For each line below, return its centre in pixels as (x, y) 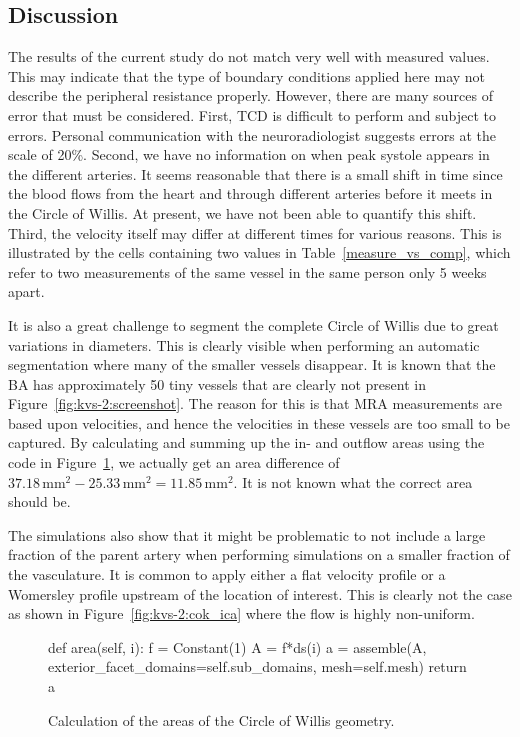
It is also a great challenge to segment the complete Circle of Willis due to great (253, 324)
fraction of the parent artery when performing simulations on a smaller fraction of (259, 554)
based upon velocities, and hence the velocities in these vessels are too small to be (259, 422)
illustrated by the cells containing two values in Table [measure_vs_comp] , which (259, 252)
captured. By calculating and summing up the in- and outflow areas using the (246, 442)
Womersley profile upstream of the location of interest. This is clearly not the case (260, 593)
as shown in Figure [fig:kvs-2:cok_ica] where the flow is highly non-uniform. (241, 613)
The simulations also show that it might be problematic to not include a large (247, 534)
